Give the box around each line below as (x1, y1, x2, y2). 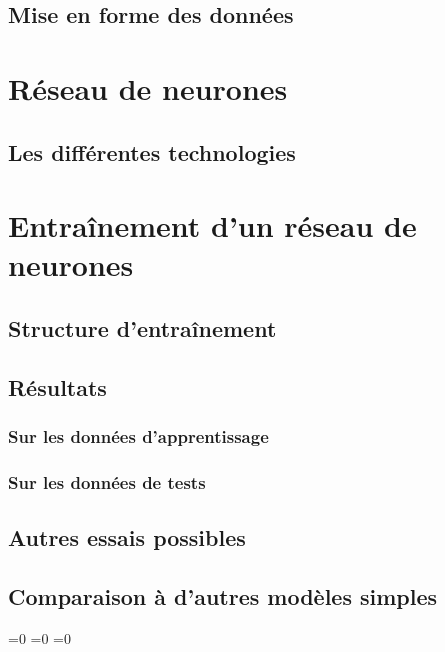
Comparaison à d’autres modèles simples (8, 580, 438, 611)
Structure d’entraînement (8, 312, 277, 343)
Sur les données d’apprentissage (8, 423, 269, 448)
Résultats (8, 371, 107, 402)
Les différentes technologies (8, 136, 296, 167)
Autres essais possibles (8, 522, 246, 553)
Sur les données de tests (8, 469, 206, 494)
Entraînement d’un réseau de (8, 205, 417, 246)
